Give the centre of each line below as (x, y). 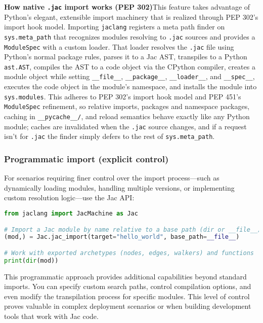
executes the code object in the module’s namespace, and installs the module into (130, 86)
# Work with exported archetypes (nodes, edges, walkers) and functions (129, 253)
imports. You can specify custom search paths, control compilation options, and (128, 286)
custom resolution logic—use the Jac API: (69, 198)
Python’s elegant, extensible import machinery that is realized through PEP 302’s (131, 16)
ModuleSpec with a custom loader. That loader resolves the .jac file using (119, 46)
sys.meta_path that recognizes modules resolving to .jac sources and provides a (130, 36)
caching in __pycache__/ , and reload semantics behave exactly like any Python (127, 116)
